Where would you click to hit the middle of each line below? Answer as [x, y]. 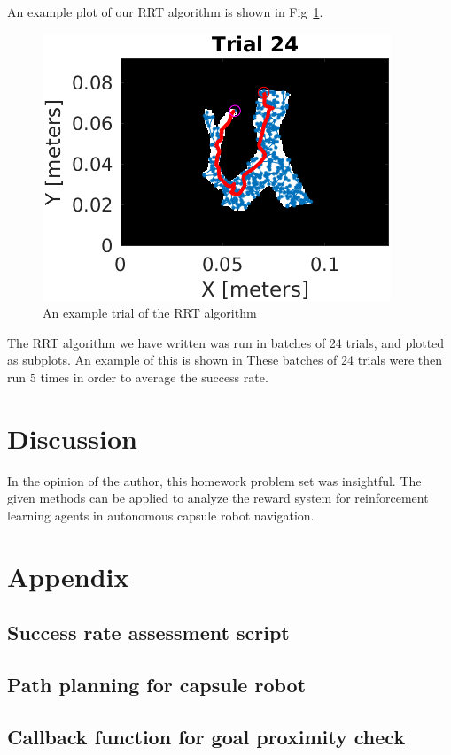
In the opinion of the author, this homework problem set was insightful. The [214, 480]
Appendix [68, 576]
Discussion [72, 438]
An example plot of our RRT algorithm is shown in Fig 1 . [165, 12]
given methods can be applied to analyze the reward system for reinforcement [218, 498]
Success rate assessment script [148, 632]
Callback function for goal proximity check [206, 736]
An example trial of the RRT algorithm [150, 313]
